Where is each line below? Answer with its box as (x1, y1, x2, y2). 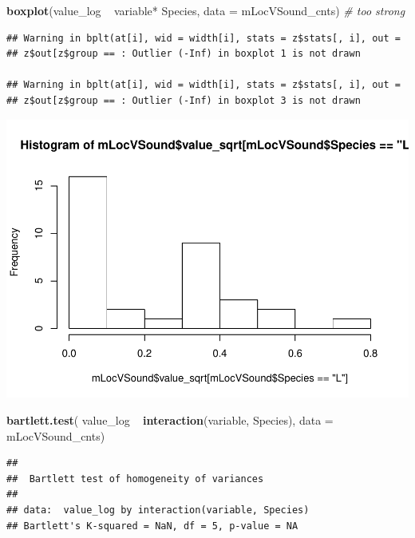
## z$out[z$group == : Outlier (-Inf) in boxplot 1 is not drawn (6, 48, 361, 60)
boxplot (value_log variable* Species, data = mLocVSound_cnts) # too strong (6, 2, 405, 18)
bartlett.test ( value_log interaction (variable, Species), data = (6, 412, 334, 429)
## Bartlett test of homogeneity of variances (6, 473, 264, 485)
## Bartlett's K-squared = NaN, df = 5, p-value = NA (6, 520, 298, 532)
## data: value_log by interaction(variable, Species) (6, 504, 310, 516)
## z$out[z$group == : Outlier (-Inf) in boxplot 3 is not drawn (6, 94, 361, 106)
